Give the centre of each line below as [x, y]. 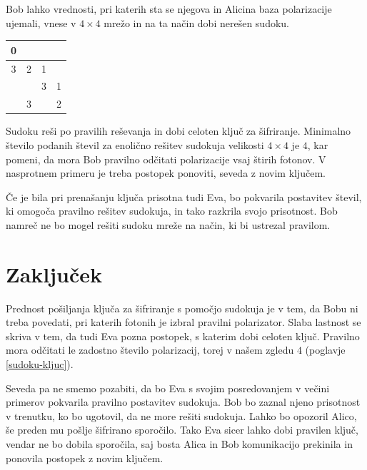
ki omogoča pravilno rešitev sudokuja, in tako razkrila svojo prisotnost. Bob [172, 211]
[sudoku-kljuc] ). [40, 363]
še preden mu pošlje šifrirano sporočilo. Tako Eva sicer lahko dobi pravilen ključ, [182, 430]
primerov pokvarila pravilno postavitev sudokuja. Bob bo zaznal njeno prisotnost [183, 402]
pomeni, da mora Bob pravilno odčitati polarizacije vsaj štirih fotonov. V [166, 159]
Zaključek [54, 274]
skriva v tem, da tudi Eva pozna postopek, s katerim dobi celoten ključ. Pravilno [183, 336]
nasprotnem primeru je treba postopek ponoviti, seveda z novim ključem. [166, 173]
